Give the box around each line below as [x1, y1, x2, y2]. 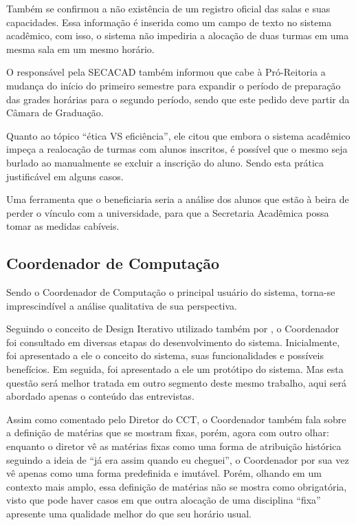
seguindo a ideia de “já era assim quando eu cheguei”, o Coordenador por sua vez [6, 452, 349, 467]
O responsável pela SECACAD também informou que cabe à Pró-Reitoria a [6, 65, 326, 79]
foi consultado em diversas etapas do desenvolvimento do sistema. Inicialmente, [6, 334, 340, 349]
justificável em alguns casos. [6, 169, 124, 183]
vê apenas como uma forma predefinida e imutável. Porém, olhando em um [6, 466, 322, 480]
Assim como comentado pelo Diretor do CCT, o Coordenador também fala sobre [6, 411, 346, 426]
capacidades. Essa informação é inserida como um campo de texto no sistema [6, 14, 332, 29]
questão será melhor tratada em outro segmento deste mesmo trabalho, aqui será [6, 375, 346, 389]
